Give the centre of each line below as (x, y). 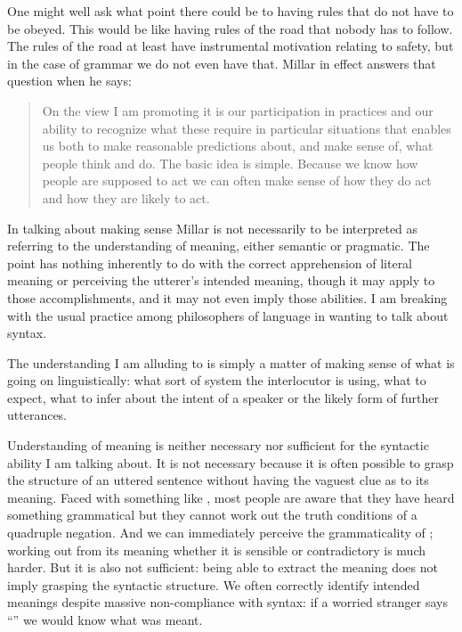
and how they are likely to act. (126, 197)
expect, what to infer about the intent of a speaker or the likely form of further (223, 397)
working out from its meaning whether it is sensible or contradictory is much (216, 550)
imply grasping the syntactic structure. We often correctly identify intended (214, 584)
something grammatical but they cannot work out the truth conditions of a (212, 515)
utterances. (37, 415)
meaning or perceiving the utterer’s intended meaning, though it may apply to (221, 280)
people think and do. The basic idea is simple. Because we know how (230, 163)
